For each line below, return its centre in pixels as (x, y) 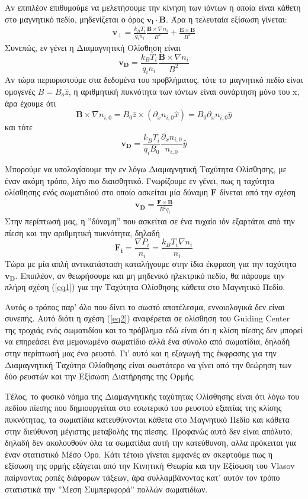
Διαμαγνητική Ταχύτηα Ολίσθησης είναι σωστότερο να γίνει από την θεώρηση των (148, 364)
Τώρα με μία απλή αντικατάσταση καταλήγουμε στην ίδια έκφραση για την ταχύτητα (151, 263)
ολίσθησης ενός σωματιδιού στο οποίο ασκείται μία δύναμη (107, 192)
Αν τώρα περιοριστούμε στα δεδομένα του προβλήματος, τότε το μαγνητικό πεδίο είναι (154, 80)
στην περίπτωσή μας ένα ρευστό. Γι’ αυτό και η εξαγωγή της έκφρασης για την (141, 353)
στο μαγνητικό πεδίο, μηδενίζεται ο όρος (74, 19)
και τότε (19, 127)
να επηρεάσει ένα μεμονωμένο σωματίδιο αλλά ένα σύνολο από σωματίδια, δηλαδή (147, 341)
